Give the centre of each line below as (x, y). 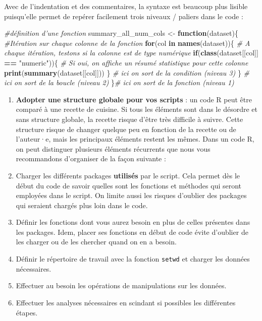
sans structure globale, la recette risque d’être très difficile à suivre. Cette (129, 119)
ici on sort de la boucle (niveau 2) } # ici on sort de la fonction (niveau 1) (119, 82)
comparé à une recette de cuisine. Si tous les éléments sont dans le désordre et (137, 109)
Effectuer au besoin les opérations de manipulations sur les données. (121, 285)
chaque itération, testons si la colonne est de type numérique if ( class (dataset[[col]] (131, 53)
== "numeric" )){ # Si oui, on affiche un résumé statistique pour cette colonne (126, 62)
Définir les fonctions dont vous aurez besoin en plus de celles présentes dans (133, 222)
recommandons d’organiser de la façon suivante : (91, 158)
